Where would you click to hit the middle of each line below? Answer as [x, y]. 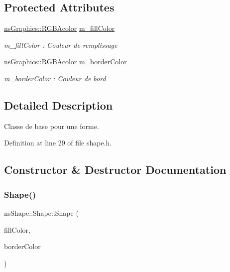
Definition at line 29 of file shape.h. [58, 143]
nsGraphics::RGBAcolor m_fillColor [59, 28]
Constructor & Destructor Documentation [115, 170]
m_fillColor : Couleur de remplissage [61, 45]
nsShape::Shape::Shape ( [41, 212]
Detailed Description [58, 105]
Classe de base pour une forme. [52, 126]
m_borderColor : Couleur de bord [55, 78]
